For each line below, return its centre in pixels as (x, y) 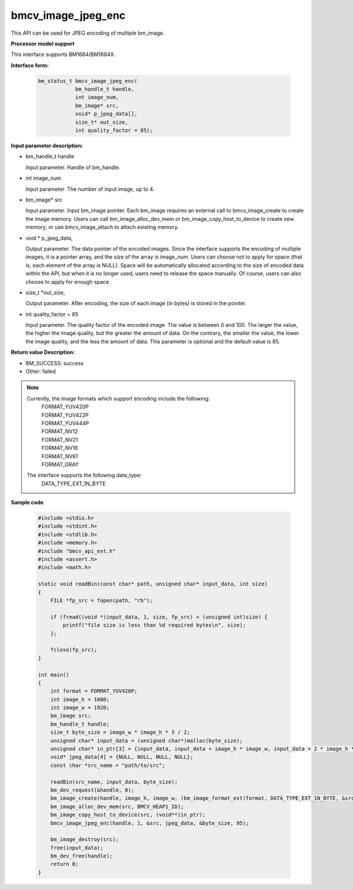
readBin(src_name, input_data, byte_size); (114, 782)
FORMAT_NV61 (60, 456)
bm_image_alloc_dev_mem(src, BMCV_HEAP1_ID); (117, 806)
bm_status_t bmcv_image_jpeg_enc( (88, 81)
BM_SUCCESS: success (55, 363)
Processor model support (43, 44)
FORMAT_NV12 (60, 431)
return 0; (64, 864)
